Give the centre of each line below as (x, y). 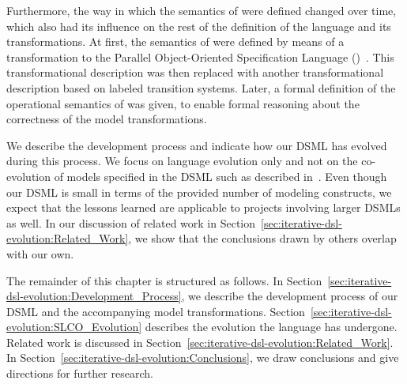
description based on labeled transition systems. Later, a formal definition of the (201, 87)
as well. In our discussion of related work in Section (131, 222)
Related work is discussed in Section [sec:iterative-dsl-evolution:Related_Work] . (200, 342)
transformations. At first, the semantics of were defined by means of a (175, 41)
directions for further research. (80, 373)
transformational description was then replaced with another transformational (195, 72)
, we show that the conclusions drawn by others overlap (262, 238)
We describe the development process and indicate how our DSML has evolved (197, 145)
